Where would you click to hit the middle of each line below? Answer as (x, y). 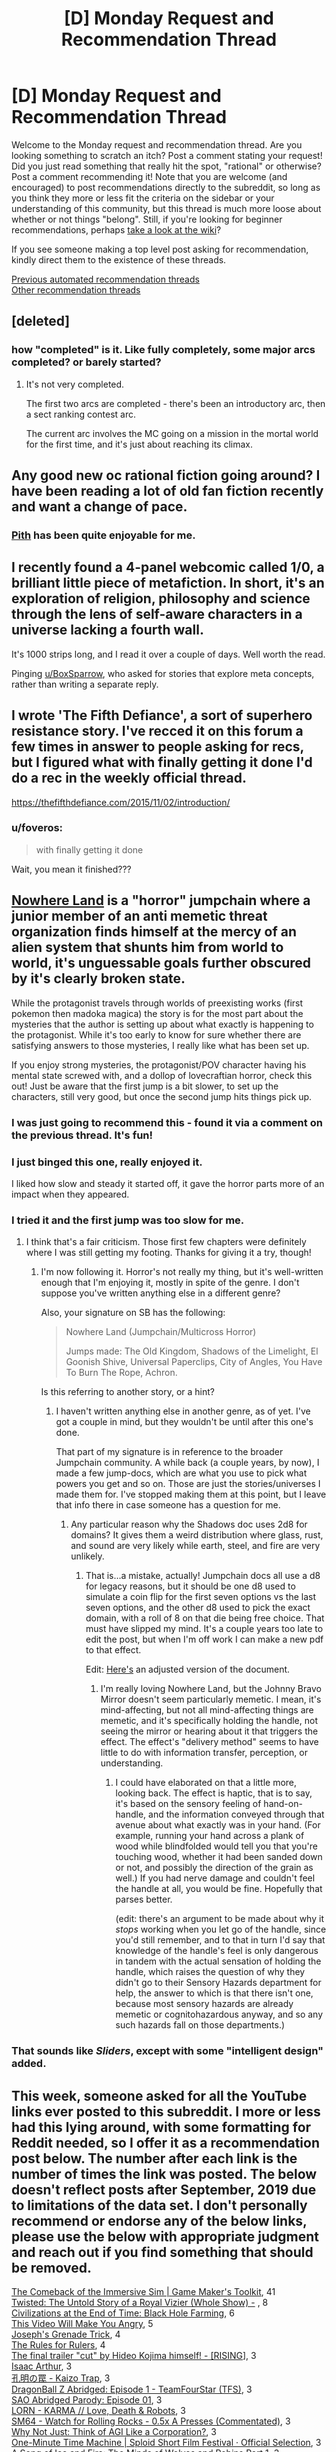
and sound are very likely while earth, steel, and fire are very (195, 1546)
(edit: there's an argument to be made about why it (219, 1919)
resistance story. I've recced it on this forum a (157, 731)
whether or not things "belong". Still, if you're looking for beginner (147, 219)
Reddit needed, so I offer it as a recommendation (165, 2142)
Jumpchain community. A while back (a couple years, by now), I (187, 1463)
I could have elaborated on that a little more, (206, 1783)
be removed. (51, 2267)
